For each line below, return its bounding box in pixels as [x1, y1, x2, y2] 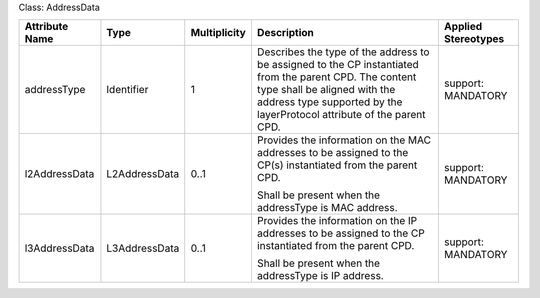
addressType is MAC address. [256, 201, 399, 215]
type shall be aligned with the [256, 83, 396, 97]
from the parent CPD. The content [256, 70, 417, 84]
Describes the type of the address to [256, 45, 430, 59]
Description [256, 26, 315, 40]
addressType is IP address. [256, 269, 384, 283]
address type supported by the [256, 95, 403, 109]
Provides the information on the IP [256, 214, 418, 228]
